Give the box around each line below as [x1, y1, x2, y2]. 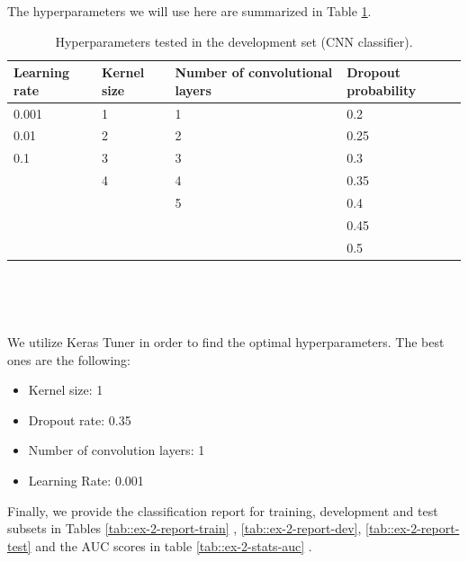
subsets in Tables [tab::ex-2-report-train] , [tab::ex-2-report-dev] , [7, 519, 362, 538]
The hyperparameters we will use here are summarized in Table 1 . [7, 2, 372, 20]
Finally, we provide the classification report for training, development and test [7, 501, 438, 520]
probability [346, 80, 417, 99]
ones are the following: [7, 350, 131, 369]
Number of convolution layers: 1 [28, 441, 205, 459]
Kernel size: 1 [28, 380, 103, 399]
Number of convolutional [175, 63, 333, 82]
